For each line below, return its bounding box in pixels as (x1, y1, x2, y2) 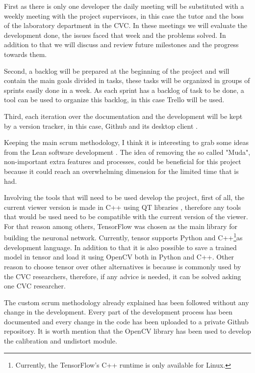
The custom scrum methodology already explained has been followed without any (4, 297, 249, 307)
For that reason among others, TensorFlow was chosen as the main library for (4, 221, 237, 231)
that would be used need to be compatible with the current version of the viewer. (4, 211, 248, 222)
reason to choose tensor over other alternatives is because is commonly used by (4, 261, 241, 271)
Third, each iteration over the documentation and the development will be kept (4, 111, 243, 121)
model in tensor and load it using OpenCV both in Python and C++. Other (4, 252, 234, 262)
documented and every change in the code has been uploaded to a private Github (4, 316, 249, 326)
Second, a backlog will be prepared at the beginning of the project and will (4, 65, 229, 76)
